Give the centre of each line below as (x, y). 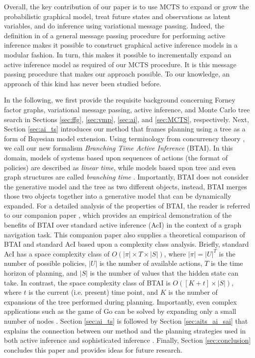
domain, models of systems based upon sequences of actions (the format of (116, 157)
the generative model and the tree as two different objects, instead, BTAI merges (126, 186)
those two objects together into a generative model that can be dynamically (118, 196)
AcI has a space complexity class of (57, 253)
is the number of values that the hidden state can (164, 273)
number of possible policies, (45, 263)
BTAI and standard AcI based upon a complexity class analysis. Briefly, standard (127, 244)
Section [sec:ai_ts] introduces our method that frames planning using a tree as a (125, 129)
